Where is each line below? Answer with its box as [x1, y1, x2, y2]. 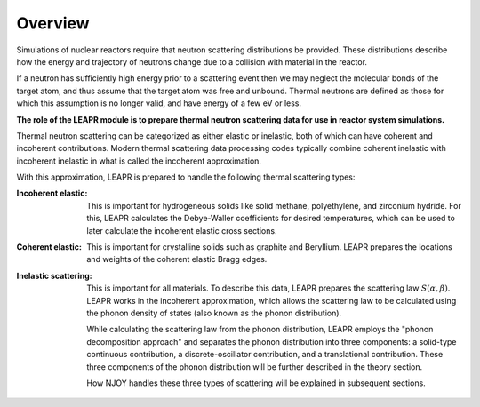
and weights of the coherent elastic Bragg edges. [86, 254, 268, 265]
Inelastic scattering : [16, 270, 92, 281]
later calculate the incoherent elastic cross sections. [86, 225, 277, 235]
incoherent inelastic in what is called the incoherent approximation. [16, 156, 262, 166]
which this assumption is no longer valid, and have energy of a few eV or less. [16, 98, 302, 108]
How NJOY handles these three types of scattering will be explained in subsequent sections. [86, 378, 426, 388]
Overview [16, 13, 90, 33]
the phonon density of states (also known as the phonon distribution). [86, 307, 342, 318]
